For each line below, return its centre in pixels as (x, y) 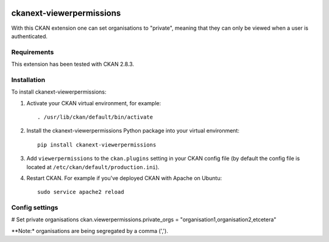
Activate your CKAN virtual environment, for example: (94, 103)
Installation (28, 80)
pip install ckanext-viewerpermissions (97, 145)
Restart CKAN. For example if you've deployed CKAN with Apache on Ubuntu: (124, 178)
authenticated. (30, 36)
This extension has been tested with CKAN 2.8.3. (73, 64)
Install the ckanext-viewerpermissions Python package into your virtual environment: (133, 131)
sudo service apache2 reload (81, 192)
